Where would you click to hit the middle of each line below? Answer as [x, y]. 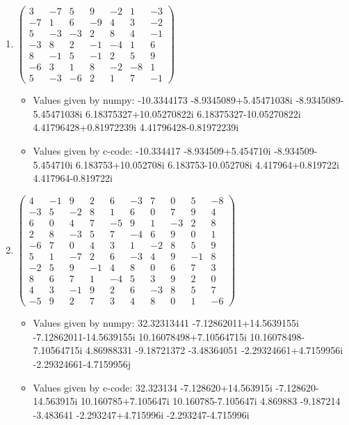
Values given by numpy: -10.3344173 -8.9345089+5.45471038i [163, 100]
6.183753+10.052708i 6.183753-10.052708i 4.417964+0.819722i [208, 164]
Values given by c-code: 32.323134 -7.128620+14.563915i [153, 387]
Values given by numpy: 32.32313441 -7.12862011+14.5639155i [166, 323]
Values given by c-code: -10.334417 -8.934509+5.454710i [152, 151]
